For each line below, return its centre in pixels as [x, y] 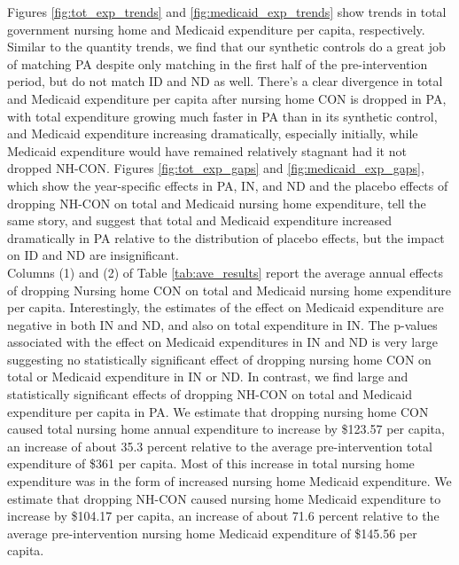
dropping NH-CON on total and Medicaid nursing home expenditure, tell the [217, 203]
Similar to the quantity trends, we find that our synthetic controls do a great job [226, 47]
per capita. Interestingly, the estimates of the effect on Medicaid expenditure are [226, 307]
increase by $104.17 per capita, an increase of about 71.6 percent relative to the [223, 516]
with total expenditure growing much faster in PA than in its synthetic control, [222, 116]
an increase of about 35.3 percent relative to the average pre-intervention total [220, 446]
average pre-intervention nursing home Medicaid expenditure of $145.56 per [212, 533]
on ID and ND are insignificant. [93, 255]
